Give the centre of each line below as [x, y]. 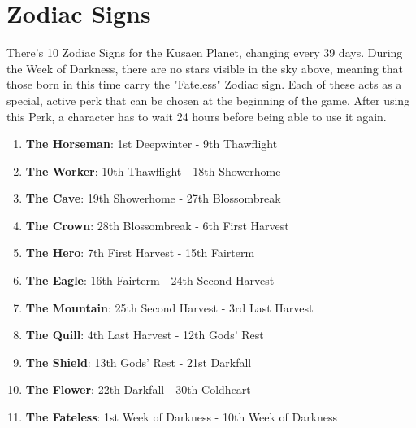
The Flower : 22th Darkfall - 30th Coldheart [138, 389]
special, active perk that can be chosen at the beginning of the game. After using [208, 100]
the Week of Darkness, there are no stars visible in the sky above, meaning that [205, 68]
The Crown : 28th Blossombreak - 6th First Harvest [157, 225]
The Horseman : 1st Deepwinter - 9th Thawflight [152, 144]
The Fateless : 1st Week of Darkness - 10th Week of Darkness [182, 417]
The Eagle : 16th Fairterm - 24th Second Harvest [150, 280]
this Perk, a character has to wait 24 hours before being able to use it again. [197, 116]
